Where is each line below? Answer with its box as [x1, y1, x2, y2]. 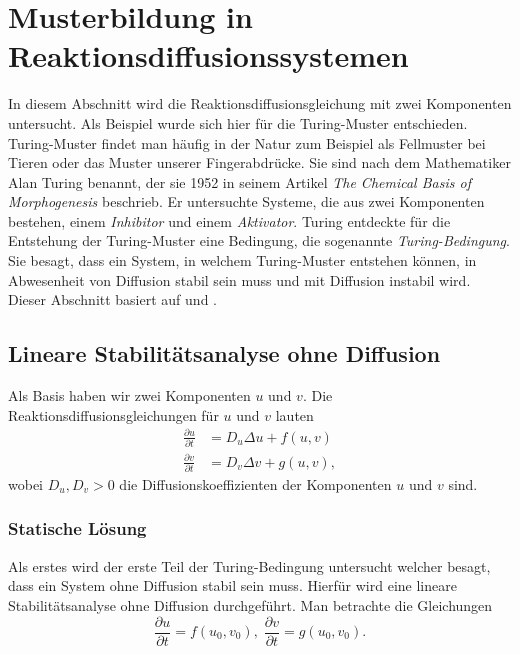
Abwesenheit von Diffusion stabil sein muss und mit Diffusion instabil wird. [8, 269, 471, 290]
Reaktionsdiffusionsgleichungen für [8, 404, 219, 425]
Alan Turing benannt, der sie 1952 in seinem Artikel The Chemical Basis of [8, 171, 471, 192]
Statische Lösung [8, 516, 147, 541]
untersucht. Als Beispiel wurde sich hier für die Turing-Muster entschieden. [8, 112, 468, 133]
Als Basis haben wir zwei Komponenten [8, 385, 251, 406]
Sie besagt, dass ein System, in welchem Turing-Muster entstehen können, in [8, 250, 477, 271]
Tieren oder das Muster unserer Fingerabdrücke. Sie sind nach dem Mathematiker [8, 152, 511, 173]
